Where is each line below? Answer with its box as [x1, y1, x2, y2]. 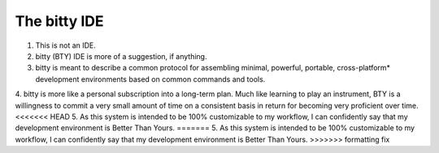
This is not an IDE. [35, 40, 97, 50]
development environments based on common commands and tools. [35, 74, 266, 84]
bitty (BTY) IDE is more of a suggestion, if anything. [35, 51, 207, 61]
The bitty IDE [15, 12, 105, 30]
